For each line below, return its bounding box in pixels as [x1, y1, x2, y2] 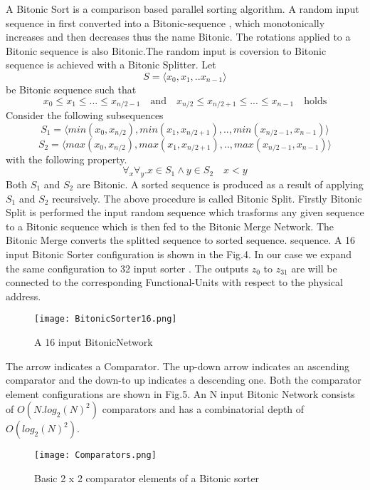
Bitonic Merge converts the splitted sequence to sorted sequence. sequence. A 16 [6, 233, 356, 247]
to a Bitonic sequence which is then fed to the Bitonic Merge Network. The [6, 218, 334, 233]
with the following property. [6, 151, 127, 166]
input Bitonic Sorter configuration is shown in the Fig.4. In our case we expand [6, 246, 352, 261]
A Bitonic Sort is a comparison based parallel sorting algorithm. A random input [6, 1, 359, 16]
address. [6, 288, 41, 303]
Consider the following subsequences [6, 108, 164, 123]
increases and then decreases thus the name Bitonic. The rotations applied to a [6, 29, 351, 44]
